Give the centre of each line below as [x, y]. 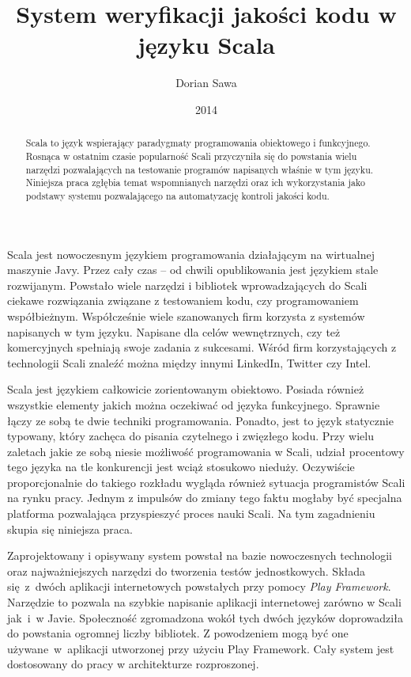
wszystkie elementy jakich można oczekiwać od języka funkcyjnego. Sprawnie [194, 404]
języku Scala [206, 45]
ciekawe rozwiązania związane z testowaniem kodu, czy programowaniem [183, 300]
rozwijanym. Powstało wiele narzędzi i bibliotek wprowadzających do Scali [187, 285]
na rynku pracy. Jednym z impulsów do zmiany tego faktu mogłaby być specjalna [205, 498]
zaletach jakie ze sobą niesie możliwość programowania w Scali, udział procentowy [206, 451]
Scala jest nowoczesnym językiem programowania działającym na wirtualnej [191, 254]
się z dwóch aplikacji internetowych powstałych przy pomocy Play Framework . [199, 586]
